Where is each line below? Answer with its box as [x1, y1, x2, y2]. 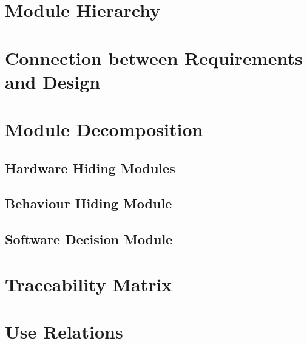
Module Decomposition [5, 117, 203, 142]
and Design [5, 69, 101, 94]
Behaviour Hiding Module [5, 194, 172, 213]
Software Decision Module [5, 230, 173, 249]
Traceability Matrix [5, 271, 172, 296]
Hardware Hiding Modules [5, 158, 175, 177]
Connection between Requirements [5, 45, 303, 70]
